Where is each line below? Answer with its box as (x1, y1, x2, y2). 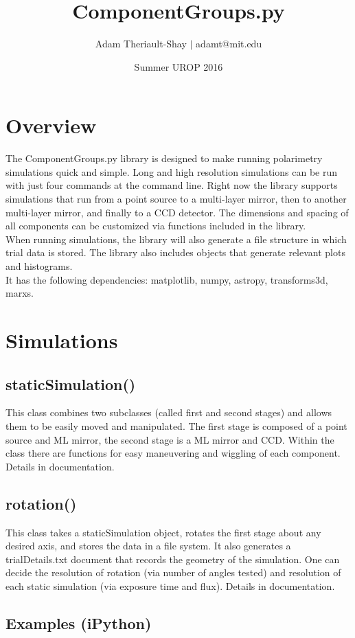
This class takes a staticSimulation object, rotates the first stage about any (5, 525, 321, 539)
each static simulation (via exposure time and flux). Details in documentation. (5, 578, 335, 593)
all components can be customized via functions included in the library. (5, 218, 306, 233)
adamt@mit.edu (196, 36, 262, 51)
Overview (5, 111, 97, 139)
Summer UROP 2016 (134, 59, 223, 73)
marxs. (5, 286, 34, 300)
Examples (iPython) (5, 612, 152, 633)
